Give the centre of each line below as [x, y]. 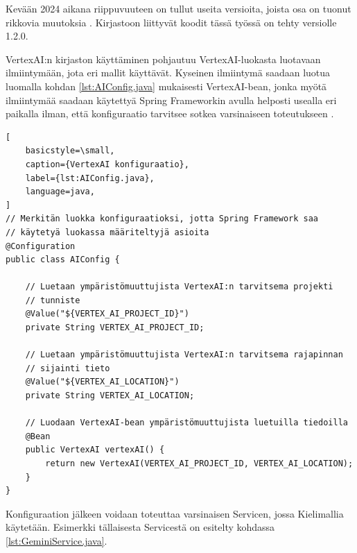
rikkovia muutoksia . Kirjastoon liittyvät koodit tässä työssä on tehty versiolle [171, 22]
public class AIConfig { [63, 260]
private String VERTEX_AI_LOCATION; [110, 396]
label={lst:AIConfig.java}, [90, 178]
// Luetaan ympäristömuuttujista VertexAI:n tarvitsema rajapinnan [184, 355]
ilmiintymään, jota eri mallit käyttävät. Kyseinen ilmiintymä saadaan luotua [168, 73]
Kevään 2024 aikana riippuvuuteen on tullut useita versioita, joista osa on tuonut [178, 8]
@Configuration [41, 246]
